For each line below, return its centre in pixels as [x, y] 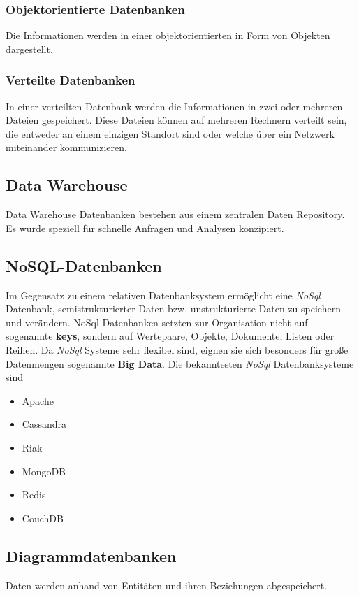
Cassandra [44, 424]
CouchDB [43, 518]
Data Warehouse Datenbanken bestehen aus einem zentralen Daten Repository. [175, 214]
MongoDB [44, 471]
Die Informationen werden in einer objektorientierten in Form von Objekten [168, 35]
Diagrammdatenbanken [91, 555]
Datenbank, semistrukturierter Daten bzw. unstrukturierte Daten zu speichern [173, 309]
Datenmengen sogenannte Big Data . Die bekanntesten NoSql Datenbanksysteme [180, 363]
